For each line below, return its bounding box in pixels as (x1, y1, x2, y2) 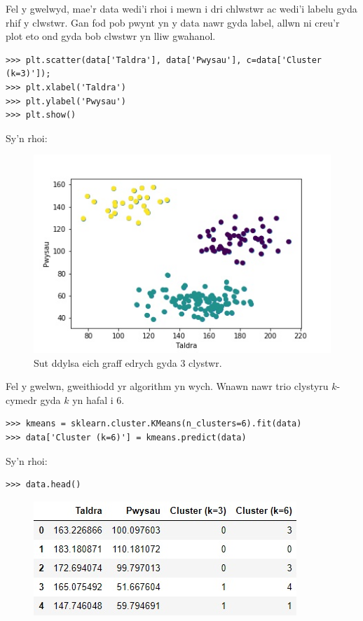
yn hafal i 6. (72, 392, 125, 407)
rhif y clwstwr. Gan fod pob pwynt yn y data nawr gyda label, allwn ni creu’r (6, 15, 340, 29)
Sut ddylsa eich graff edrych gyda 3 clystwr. (34, 355, 222, 370)
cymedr (6, 392, 37, 407)
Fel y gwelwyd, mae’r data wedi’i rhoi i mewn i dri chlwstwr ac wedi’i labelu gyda (6, 1, 357, 15)
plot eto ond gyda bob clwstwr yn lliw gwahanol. (6, 29, 216, 43)
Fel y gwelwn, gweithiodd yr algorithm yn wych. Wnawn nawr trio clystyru (6, 379, 329, 393)
